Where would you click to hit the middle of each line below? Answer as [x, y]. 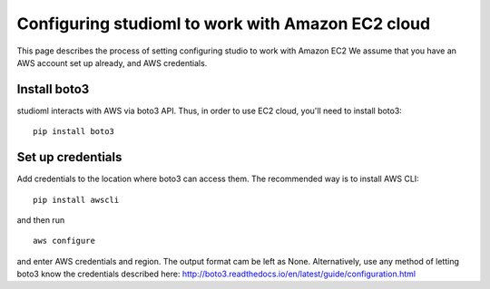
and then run [41, 220]
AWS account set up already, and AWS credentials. [112, 63]
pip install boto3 [74, 132]
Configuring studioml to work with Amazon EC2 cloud [224, 24]
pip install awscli [76, 200]
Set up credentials [69, 157]
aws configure [64, 241]
